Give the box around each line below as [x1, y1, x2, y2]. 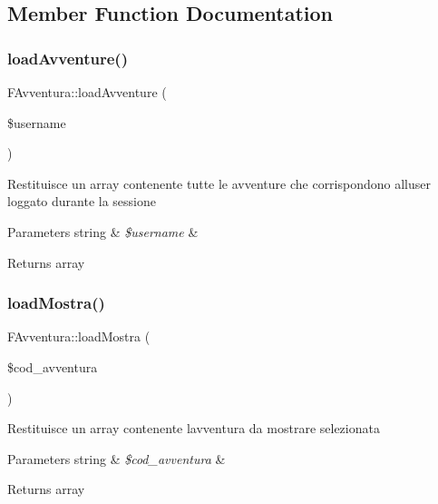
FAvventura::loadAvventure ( [7, 83, 167, 101]
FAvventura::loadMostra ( [7, 327, 151, 346]
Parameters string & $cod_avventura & [7, 449, 226, 468]
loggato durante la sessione [7, 192, 156, 211]
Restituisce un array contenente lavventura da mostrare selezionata [7, 419, 380, 438]
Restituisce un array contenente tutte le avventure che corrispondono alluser [7, 173, 431, 193]
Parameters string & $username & [7, 222, 199, 241]
